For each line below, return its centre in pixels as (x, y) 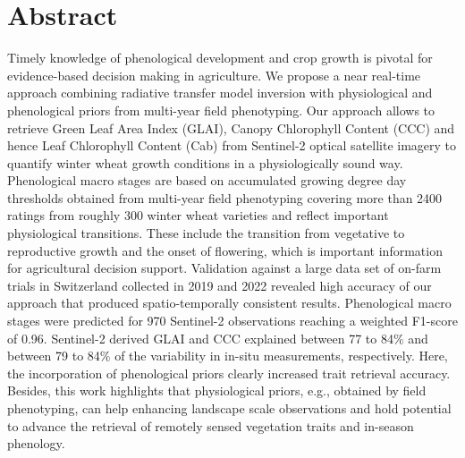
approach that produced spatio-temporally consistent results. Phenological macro (229, 303)
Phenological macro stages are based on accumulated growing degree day (207, 180)
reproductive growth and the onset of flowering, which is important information (225, 250)
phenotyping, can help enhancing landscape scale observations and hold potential (229, 408)
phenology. (36, 443)
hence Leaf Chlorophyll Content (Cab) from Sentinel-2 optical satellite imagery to (232, 145)
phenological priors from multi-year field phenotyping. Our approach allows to (221, 110)
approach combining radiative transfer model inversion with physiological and (220, 93)
